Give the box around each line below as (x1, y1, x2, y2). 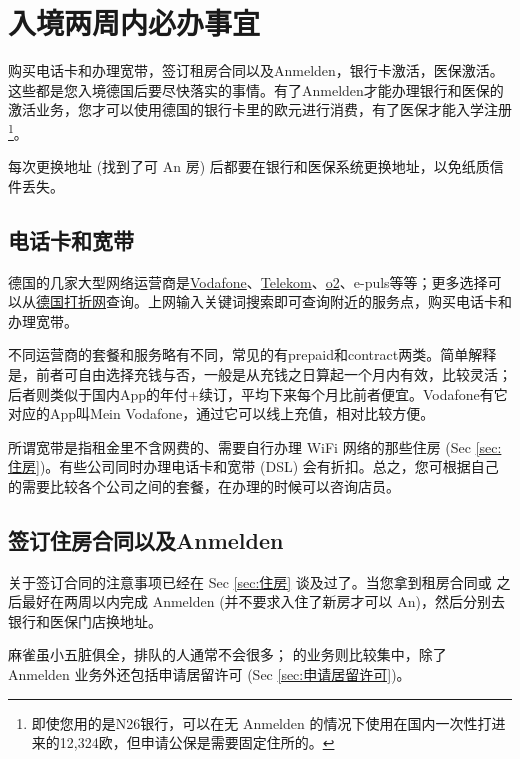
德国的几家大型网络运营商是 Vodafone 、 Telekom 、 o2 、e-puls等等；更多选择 (8, 271, 488, 292)
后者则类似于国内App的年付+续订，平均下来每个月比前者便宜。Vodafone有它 (8, 383, 508, 404)
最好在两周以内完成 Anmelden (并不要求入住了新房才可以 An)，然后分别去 (21, 591, 505, 612)
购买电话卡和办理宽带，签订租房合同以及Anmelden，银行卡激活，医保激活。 (8, 60, 504, 81)
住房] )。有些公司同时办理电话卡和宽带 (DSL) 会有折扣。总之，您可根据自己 (8, 456, 499, 477)
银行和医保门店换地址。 (8, 610, 162, 631)
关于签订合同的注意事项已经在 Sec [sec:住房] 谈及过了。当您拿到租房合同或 (8, 571, 492, 592)
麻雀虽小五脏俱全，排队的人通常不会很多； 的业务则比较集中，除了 (8, 644, 447, 665)
